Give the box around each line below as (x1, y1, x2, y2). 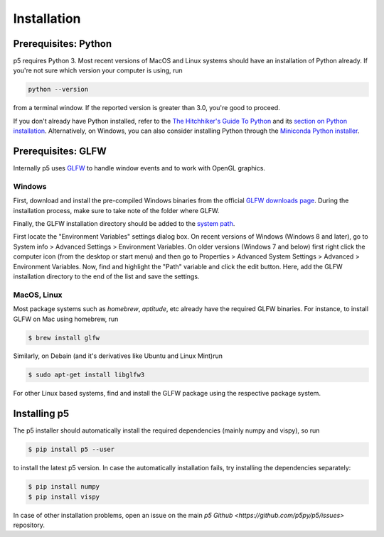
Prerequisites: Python (13, 38, 112, 50)
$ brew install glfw (28, 334, 100, 342)
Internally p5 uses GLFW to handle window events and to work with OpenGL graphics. (13, 164, 266, 173)
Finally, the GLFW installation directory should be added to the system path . (13, 219, 235, 228)
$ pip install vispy (28, 492, 100, 501)
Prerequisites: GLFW (13, 146, 107, 158)
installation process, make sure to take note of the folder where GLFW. (13, 206, 220, 215)
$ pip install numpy (28, 483, 100, 491)
